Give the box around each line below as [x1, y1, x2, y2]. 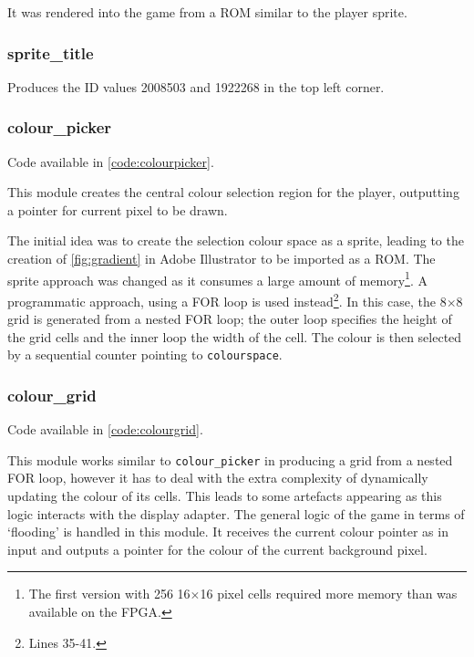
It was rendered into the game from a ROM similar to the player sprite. [7, 3, 407, 21]
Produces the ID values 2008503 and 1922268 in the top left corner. [7, 77, 385, 96]
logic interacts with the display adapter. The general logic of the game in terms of [7, 504, 465, 523]
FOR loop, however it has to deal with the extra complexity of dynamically [7, 468, 428, 487]
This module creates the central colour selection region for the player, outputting [7, 182, 459, 202]
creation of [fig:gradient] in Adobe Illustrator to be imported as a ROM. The [7, 249, 436, 267]
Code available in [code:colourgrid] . [7, 420, 203, 439]
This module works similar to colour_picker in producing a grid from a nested [7, 450, 453, 469]
